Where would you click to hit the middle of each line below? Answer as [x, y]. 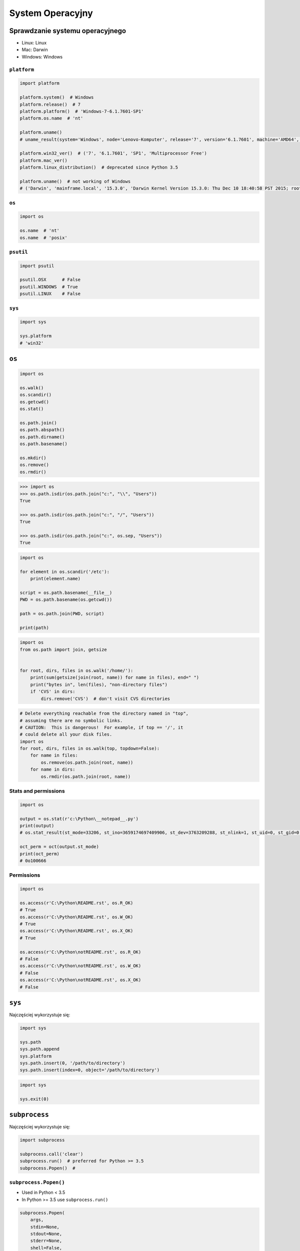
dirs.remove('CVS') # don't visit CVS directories [105, 699]
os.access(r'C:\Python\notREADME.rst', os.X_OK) [80, 980]
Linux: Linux [34, 43]
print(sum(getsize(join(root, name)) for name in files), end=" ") [115, 678]
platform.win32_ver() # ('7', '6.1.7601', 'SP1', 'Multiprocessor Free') [113, 153]
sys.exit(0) [34, 1099]
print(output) [37, 825]
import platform [40, 83]
